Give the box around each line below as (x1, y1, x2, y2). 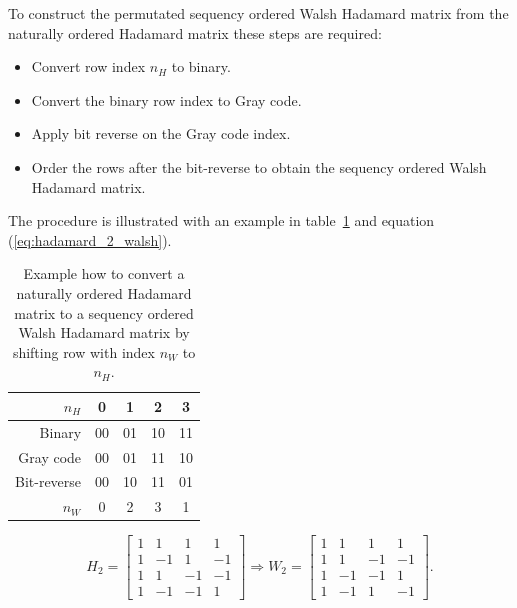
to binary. (171, 56, 231, 77)
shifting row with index (12, 341, 155, 362)
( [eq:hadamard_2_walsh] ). (8, 229, 172, 250)
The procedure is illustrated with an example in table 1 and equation (8, 210, 435, 231)
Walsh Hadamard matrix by (18, 322, 190, 343)
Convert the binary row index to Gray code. (31, 89, 302, 110)
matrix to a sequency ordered (14, 302, 194, 323)
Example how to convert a (23, 263, 185, 284)
